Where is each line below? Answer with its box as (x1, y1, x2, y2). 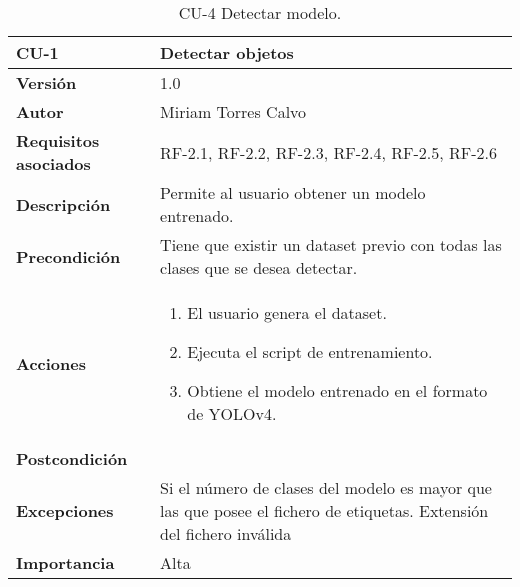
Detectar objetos (160, 41, 294, 64)
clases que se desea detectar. (160, 256, 358, 279)
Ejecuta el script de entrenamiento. (187, 340, 433, 363)
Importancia (16, 551, 115, 574)
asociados (16, 152, 91, 175)
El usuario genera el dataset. (187, 301, 387, 324)
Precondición (16, 244, 121, 268)
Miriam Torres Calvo (160, 100, 307, 123)
